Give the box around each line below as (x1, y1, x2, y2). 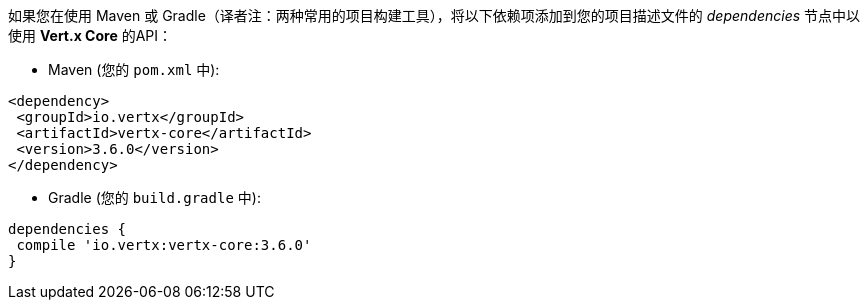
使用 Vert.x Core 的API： (8, 27, 173, 44)
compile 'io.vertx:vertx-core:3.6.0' (16, 237, 312, 253)
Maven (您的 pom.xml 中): (48, 61, 220, 78)
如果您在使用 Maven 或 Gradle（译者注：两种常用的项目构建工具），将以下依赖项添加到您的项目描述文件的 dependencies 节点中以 (8, 7, 861, 24)
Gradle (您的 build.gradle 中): (48, 189, 261, 206)
